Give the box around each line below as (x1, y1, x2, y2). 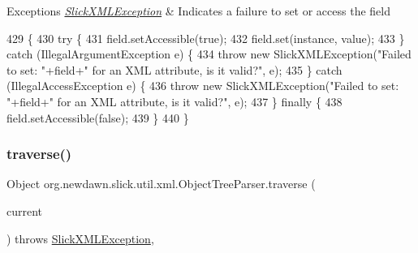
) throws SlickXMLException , (6, 229, 154, 247)
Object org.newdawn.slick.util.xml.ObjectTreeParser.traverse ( (6, 175, 316, 192)
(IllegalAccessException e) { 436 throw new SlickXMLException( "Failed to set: (6, 77, 399, 94)
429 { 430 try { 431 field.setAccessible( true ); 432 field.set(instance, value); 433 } (6, 29, 405, 46)
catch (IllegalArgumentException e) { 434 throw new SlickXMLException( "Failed (6, 45, 412, 62)
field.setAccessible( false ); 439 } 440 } (6, 109, 189, 126)
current (6, 202, 43, 219)
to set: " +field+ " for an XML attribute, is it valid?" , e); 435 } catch (6, 61, 343, 78)
